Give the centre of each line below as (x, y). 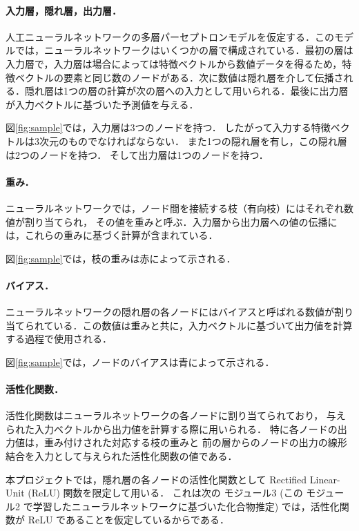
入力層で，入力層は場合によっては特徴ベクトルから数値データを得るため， (174, 63)
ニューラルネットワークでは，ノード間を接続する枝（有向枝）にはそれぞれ (175, 207)
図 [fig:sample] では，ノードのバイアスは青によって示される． (140, 361)
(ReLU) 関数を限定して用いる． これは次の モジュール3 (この (165, 493)
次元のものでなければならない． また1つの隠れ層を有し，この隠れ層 (193, 141)
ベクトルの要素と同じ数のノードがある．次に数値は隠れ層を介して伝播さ (179, 77)
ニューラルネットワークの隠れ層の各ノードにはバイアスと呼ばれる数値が (170, 312)
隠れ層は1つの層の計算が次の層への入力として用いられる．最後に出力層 (186, 91)
